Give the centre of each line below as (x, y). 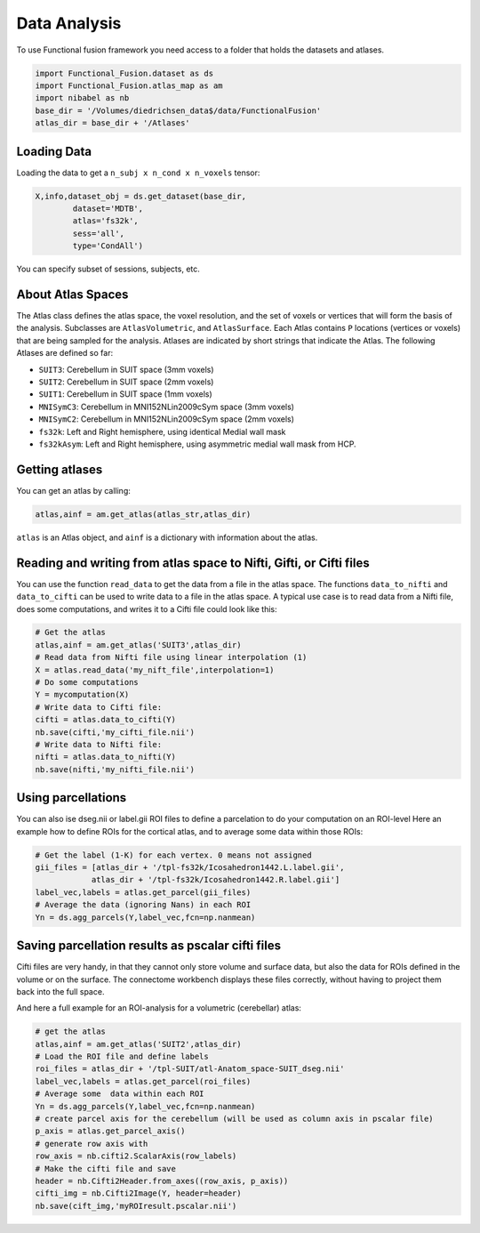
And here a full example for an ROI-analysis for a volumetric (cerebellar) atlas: (159, 1008)
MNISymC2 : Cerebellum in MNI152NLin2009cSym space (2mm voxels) (167, 419)
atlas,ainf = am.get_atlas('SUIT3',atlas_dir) (138, 645)
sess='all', (98, 233)
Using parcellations (72, 798)
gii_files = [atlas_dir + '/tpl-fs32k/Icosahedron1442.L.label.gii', (190, 868)
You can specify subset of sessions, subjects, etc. (108, 269)
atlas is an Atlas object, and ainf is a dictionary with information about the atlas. (167, 537)
